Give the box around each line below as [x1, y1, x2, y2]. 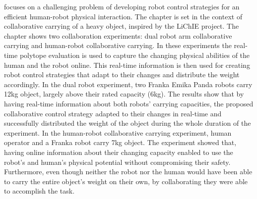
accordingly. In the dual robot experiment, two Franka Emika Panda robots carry [4, 79, 253, 89]
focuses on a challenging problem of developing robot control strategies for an [4, 1, 240, 11]
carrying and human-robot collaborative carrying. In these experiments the [4, 40, 232, 50]
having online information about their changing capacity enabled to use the [4, 147, 233, 157]
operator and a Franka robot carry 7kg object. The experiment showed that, [4, 137, 237, 148]
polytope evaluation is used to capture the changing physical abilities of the [19, 50, 250, 60]
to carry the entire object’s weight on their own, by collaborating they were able [4, 176, 248, 186]
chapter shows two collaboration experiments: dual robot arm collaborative [4, 30, 232, 41]
